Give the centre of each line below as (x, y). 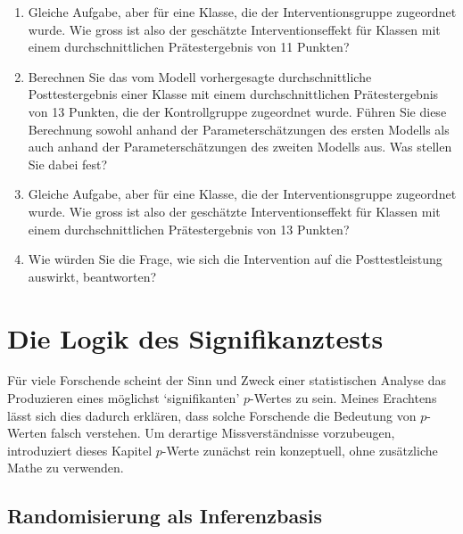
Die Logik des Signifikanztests (195, 337)
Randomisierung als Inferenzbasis (165, 516)
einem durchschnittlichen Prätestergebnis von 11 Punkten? (189, 47)
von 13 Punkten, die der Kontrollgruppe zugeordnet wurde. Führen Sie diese (237, 111)
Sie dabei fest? (68, 164)
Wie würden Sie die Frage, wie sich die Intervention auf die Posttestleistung (235, 259)
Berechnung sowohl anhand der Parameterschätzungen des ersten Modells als (239, 129)
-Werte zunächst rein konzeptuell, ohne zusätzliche (300, 450)
